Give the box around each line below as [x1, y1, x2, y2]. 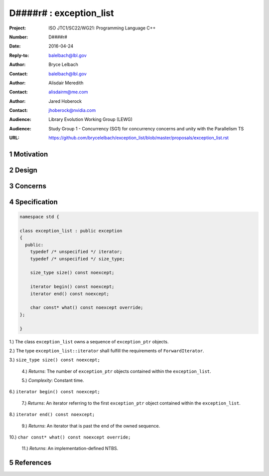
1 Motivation [9, 150, 48, 159]
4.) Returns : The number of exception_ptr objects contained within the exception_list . [21, 368, 211, 374]
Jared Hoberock [48, 98, 82, 104]
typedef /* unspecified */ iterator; [30, 249, 123, 254]
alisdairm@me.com [48, 89, 88, 95]
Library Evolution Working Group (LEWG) [48, 116, 133, 122]
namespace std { [19, 214, 60, 220]
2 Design [9, 166, 37, 175]
